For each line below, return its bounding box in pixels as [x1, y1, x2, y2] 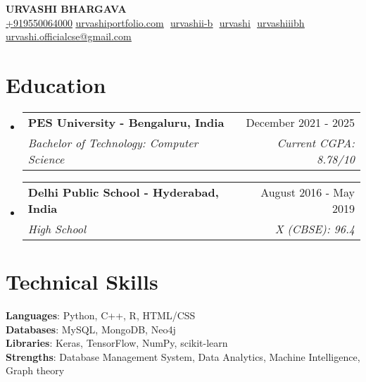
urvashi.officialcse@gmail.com [6, 29, 132, 44]
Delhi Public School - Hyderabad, [27, 183, 219, 200]
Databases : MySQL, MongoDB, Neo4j [6, 321, 176, 336]
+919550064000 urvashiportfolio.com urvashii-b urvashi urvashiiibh [6, 15, 305, 30]
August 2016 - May [260, 183, 355, 200]
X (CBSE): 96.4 [274, 220, 355, 237]
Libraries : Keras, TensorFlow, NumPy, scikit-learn [6, 335, 228, 350]
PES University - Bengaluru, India [27, 113, 225, 130]
